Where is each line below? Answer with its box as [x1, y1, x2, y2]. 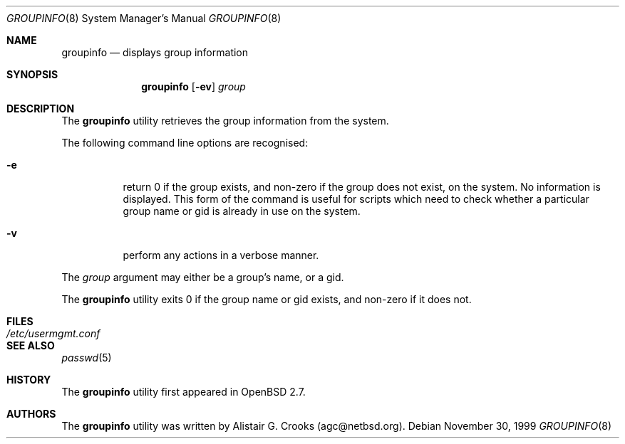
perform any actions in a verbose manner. [123, 249, 319, 261]
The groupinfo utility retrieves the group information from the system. [61, 115, 389, 127]
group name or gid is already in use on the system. [123, 205, 361, 217]
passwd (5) [61, 351, 112, 364]
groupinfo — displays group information [61, 46, 249, 58]
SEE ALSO [6, 339, 55, 351]
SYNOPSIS [6, 68, 58, 80]
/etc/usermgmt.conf [6, 327, 100, 339]
